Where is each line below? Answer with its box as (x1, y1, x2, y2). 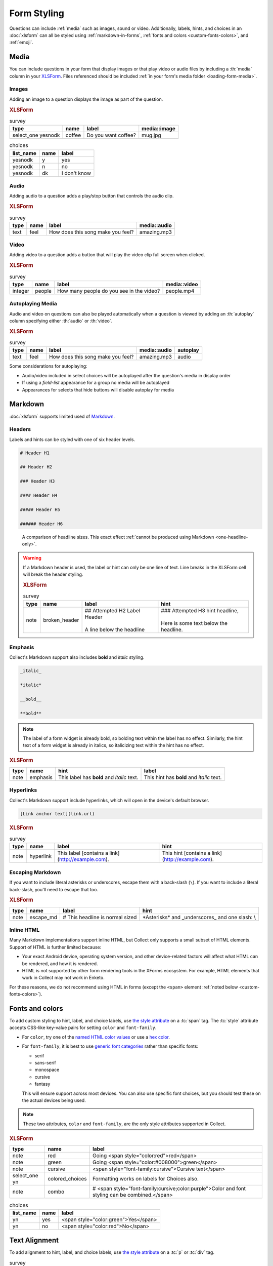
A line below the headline (84, 626, 145, 633)
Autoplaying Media (9, 300, 58, 307)
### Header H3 (20, 479, 55, 484)
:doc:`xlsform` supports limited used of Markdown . (9, 413, 115, 419)
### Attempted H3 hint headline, (161, 607, 239, 614)
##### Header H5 (20, 506, 61, 512)
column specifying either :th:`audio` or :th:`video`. (9, 318, 113, 324)
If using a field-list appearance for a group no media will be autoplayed (22, 380, 169, 386)
